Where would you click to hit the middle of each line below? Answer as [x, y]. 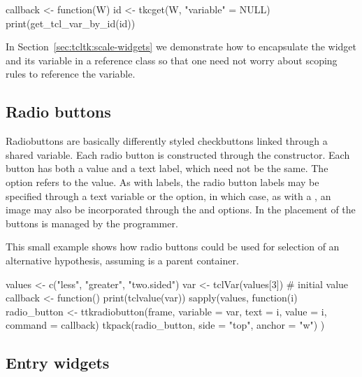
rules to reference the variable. [71, 74]
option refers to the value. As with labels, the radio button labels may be [162, 182]
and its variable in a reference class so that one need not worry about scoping [172, 60]
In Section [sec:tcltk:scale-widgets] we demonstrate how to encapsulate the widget [181, 47]
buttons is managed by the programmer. [92, 223]
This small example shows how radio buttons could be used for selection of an [173, 247]
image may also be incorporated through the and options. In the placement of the [181, 209]
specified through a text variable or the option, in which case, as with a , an [168, 195]
